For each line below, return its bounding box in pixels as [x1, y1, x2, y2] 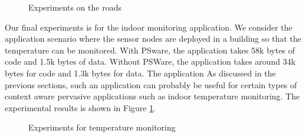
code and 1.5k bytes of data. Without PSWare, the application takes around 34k [5, 55, 296, 68]
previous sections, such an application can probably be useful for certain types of [5, 78, 297, 91]
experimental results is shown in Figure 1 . [5, 101, 156, 113]
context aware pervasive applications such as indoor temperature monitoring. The [5, 90, 300, 102]
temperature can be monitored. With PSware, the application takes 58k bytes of [5, 44, 295, 56]
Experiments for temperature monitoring [28, 121, 176, 133]
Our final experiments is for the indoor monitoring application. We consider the [5, 21, 292, 33]
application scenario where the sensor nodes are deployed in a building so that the [5, 32, 301, 45]
